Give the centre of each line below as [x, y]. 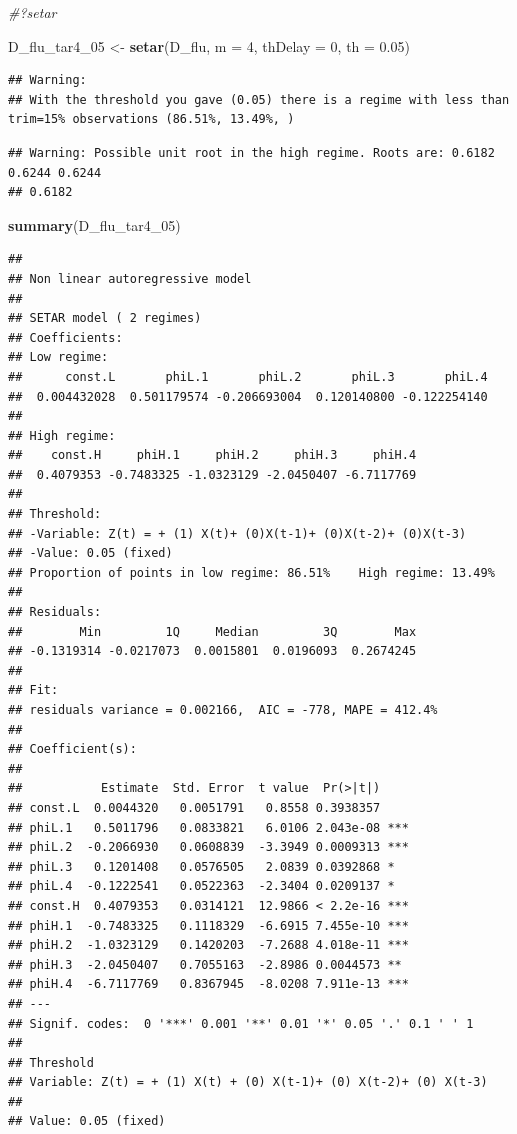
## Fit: [33, 690]
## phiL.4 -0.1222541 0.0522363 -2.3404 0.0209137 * [201, 886]
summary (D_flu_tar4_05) [94, 224]
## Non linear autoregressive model [130, 278]
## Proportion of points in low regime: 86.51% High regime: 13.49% [251, 572]
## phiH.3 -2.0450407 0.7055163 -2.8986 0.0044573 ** [205, 964]
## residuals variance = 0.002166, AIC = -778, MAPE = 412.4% [223, 710]
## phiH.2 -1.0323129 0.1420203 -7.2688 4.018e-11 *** [208, 945]
